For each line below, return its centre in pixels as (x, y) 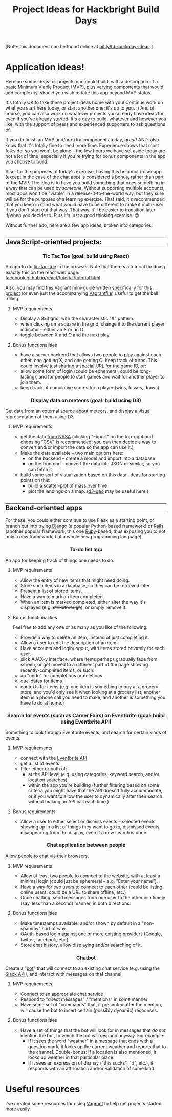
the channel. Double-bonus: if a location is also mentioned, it (92, 1052)
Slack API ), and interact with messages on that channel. (64, 974)
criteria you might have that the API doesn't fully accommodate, (95, 791)
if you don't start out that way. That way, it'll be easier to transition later (80, 210)
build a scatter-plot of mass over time (68, 486)
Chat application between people (86, 845)
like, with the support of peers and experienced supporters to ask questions (85, 124)
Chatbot (86, 958)
